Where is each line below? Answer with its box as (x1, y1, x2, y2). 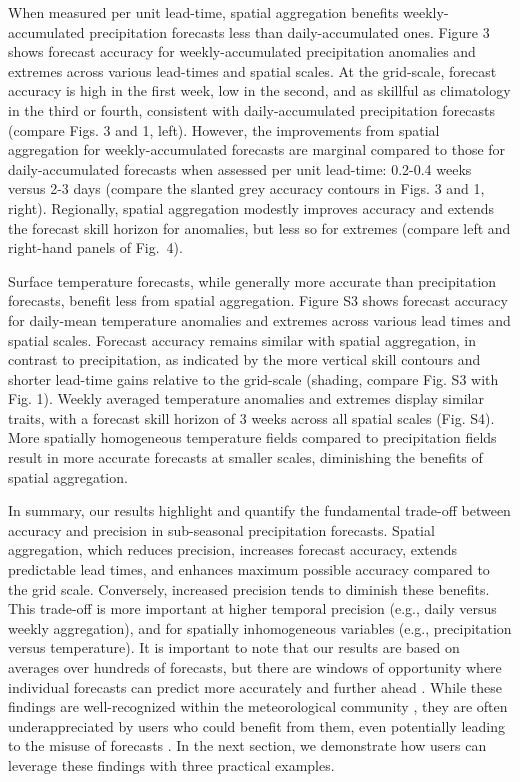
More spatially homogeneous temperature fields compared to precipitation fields (8, 427, 497, 448)
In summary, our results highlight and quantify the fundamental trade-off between (8, 500, 511, 521)
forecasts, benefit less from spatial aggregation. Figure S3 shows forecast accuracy (8, 290, 508, 311)
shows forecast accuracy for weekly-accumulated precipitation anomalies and (8, 41, 476, 62)
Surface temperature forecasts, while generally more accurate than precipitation (8, 270, 497, 291)
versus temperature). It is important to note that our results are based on (8, 637, 460, 658)
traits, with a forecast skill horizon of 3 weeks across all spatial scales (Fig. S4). (8, 407, 495, 428)
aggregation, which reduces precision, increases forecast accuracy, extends (8, 539, 458, 560)
